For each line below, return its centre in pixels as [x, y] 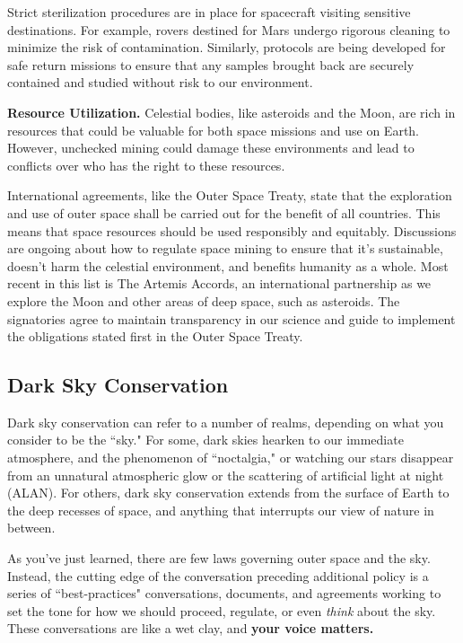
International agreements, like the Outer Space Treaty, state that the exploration [230, 195]
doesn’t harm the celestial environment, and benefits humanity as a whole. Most [228, 265]
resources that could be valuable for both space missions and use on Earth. [214, 130]
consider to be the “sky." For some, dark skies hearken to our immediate [205, 440]
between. [31, 528]
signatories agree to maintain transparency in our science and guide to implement [231, 318]
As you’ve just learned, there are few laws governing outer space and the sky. [219, 558]
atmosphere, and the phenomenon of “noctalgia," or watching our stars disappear [231, 458]
